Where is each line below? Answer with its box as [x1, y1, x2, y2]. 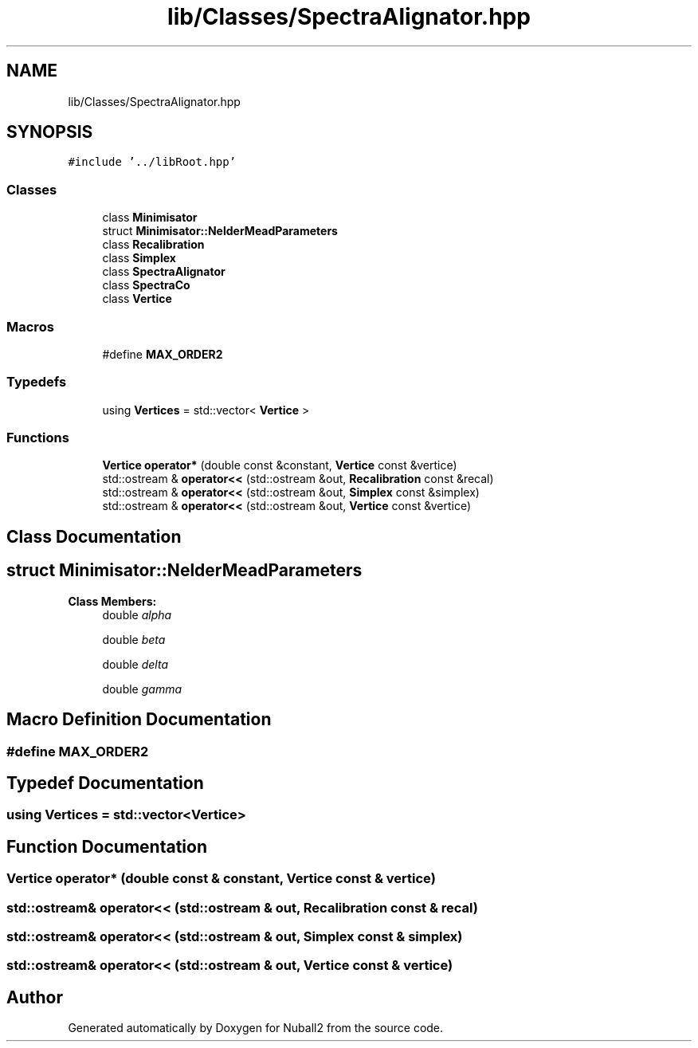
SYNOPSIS [6, 122, 93, 143]
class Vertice [102, 292, 172, 306]
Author [6, 987, 63, 1007]
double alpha [102, 607, 172, 622]
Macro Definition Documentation [6, 709, 272, 730]
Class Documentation [6, 526, 182, 547]
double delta [102, 657, 168, 671]
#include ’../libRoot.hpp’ [68, 155, 237, 169]
